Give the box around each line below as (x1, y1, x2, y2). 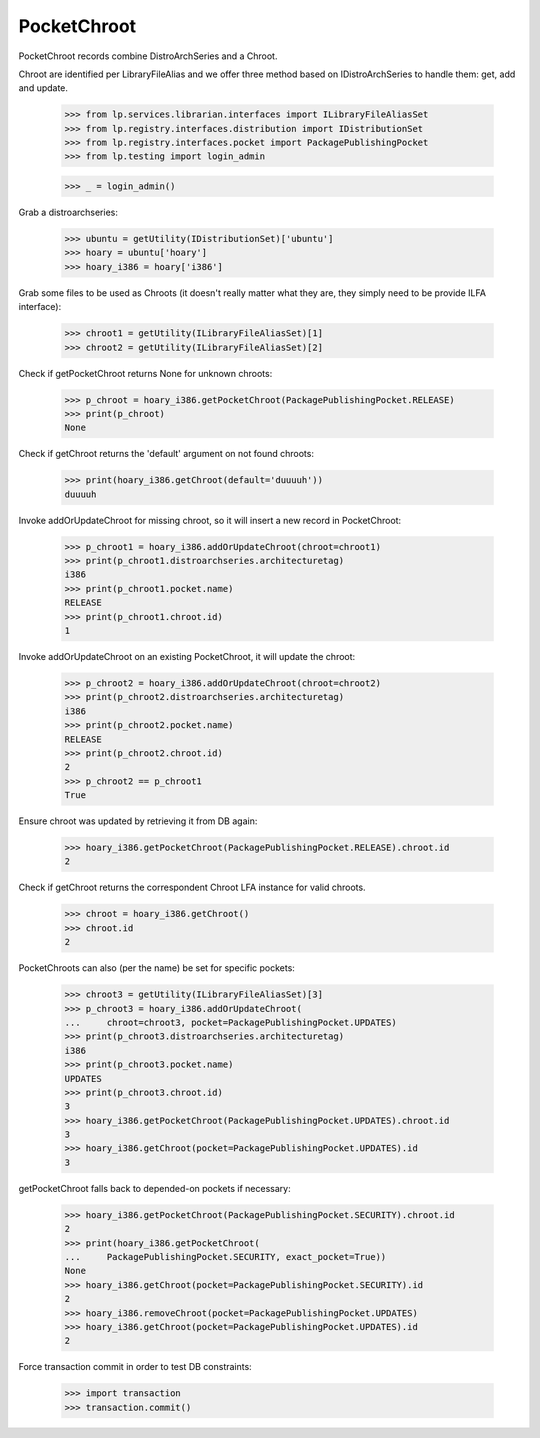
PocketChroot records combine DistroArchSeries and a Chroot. (18, 50, 278, 62)
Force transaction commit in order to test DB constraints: (18, 1361, 252, 1373)
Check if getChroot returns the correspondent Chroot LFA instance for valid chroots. (18, 881, 366, 894)
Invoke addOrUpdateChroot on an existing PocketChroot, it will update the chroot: (18, 650, 356, 662)
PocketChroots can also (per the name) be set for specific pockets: (18, 962, 295, 974)
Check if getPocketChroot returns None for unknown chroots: (18, 367, 273, 379)
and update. (18, 82, 69, 94)
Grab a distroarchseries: (18, 206, 119, 219)
